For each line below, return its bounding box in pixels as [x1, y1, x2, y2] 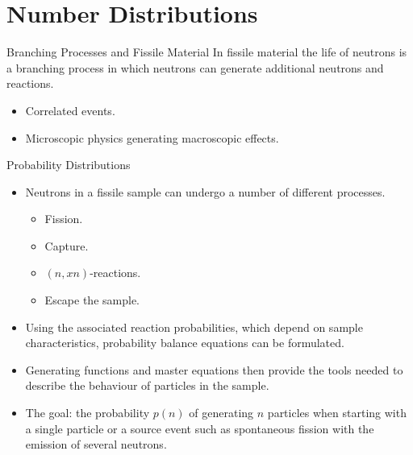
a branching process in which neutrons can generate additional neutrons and [6, 59, 384, 76]
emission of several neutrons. [25, 436, 167, 453]
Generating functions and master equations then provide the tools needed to [25, 361, 403, 378]
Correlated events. [25, 101, 115, 118]
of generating [189, 404, 254, 421]
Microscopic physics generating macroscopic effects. [25, 129, 279, 146]
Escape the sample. [44, 292, 140, 308]
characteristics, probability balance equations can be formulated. [25, 334, 344, 351]
